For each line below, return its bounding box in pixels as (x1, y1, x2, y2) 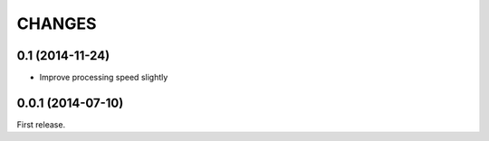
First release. (16, 118, 66, 130)
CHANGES (16, 14, 97, 33)
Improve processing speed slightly (39, 72, 168, 83)
